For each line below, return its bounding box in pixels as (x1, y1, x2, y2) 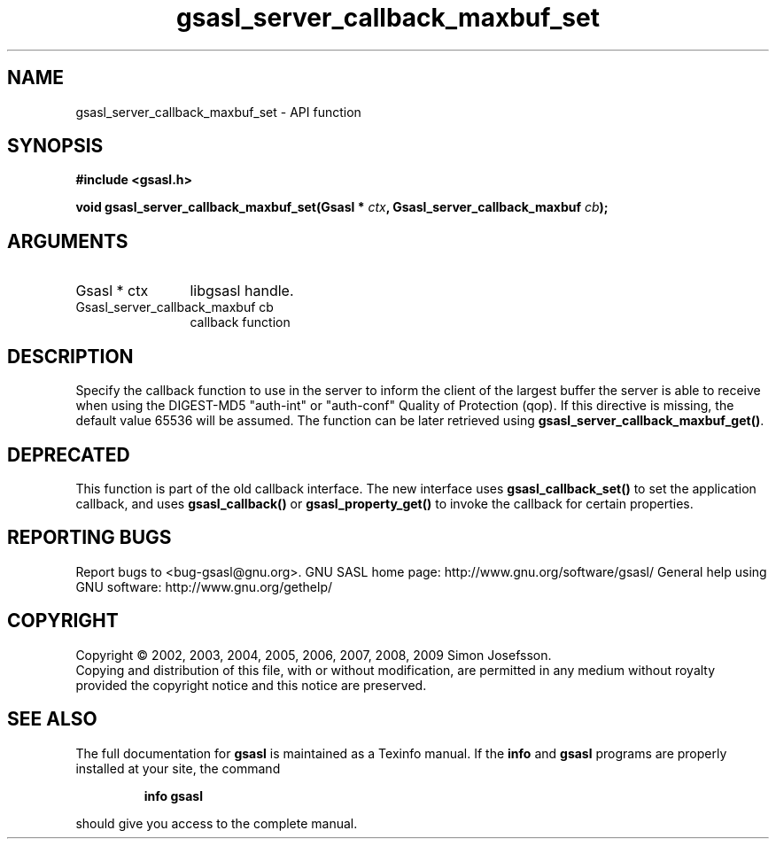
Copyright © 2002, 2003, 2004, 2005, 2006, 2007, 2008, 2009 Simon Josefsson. (75, 647, 552, 663)
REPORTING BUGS (7, 526, 172, 549)
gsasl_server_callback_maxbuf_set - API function (75, 104, 361, 120)
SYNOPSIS (7, 135, 104, 158)
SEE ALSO (7, 708, 97, 731)
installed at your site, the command (75, 760, 281, 776)
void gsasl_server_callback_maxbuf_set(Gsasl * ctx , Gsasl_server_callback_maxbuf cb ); (75, 199, 609, 215)
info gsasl (144, 788, 203, 803)
